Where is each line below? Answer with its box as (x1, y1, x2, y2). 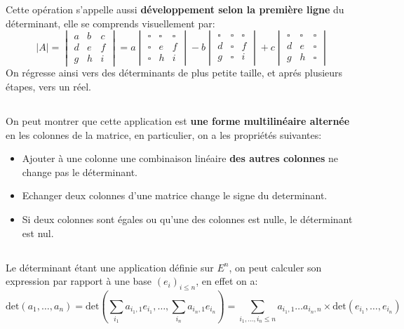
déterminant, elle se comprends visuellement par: (6, 15, 215, 30)
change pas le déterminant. (22, 164, 138, 179)
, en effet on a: (196, 274, 258, 288)
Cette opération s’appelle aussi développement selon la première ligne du (6, 2, 344, 16)
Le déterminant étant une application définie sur (6, 260, 214, 274)
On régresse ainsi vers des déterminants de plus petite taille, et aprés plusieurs (6, 65, 343, 80)
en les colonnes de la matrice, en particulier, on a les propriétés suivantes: (6, 127, 322, 142)
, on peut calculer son (229, 260, 322, 274)
